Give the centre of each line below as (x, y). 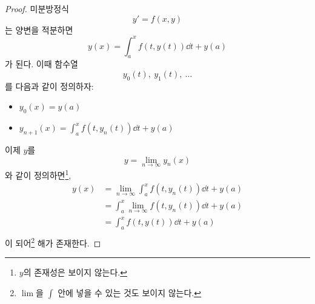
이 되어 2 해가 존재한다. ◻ (53, 242)
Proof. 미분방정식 (37, 8)
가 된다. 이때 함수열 (41, 64)
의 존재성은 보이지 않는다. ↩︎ (75, 272)
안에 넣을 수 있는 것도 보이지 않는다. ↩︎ (129, 292)
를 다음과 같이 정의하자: (49, 86)
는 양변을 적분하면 (39, 29)
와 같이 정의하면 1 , (38, 174)
